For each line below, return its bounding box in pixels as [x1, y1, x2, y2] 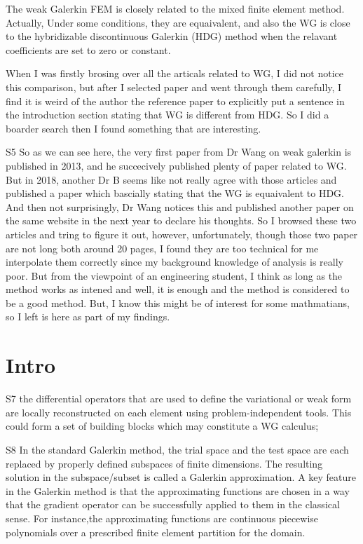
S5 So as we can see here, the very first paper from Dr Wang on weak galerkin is [6, 144, 352, 159]
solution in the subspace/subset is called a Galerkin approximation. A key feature [6, 470, 357, 484]
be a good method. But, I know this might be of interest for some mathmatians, [6, 295, 350, 310]
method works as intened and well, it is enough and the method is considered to [6, 282, 350, 297]
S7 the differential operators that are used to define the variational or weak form [6, 391, 352, 406]
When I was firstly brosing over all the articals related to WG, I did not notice [6, 66, 344, 81]
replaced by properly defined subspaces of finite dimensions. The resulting [6, 456, 323, 470]
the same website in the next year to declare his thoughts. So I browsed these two [6, 213, 357, 228]
